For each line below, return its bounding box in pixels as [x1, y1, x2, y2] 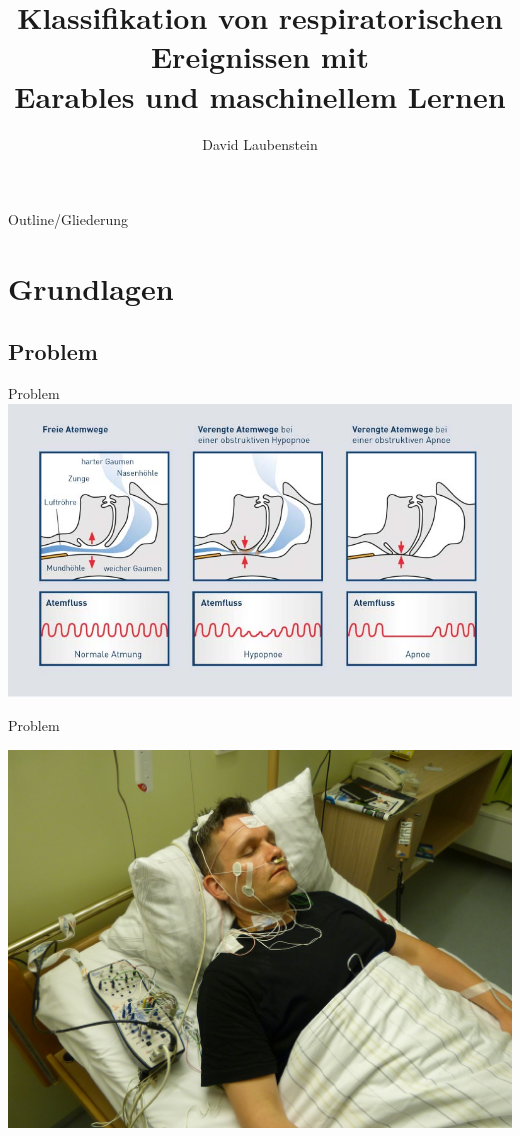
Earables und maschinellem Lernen [14, 75, 506, 116]
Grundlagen [8, 267, 174, 308]
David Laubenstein [202, 133, 318, 154]
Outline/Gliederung [8, 209, 128, 230]
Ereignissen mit [150, 36, 370, 77]
